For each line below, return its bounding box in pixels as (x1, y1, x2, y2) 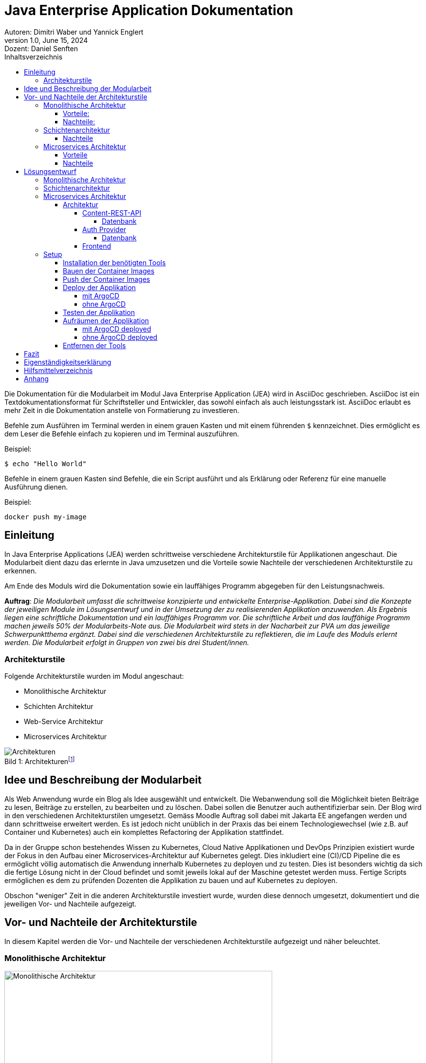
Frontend (82, 241, 111, 250)
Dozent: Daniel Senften (4, 44, 78, 53)
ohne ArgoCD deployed (82, 333, 158, 341)
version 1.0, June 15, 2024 (4, 36, 88, 44)
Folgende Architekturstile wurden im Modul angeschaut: (4, 672, 184, 681)
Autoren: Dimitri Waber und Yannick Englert (4, 27, 144, 36)
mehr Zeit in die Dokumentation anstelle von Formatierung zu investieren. (4, 406, 240, 414)
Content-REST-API (82, 208, 142, 217)
